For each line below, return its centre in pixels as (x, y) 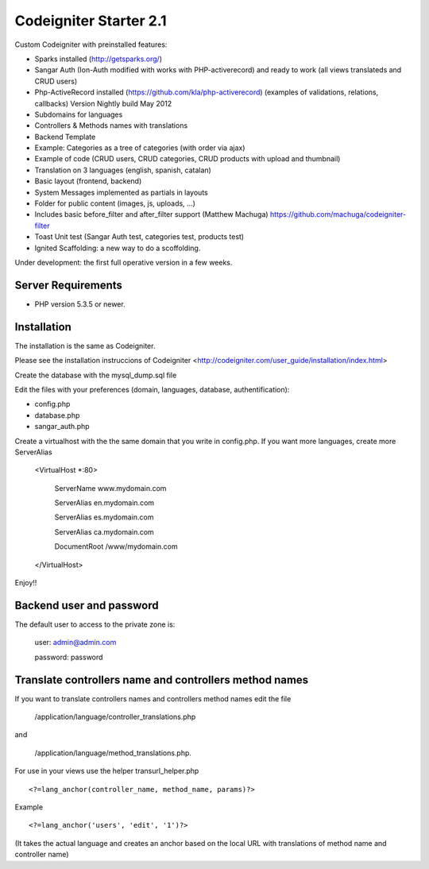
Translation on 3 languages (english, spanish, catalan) (123, 170)
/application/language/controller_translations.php (115, 717)
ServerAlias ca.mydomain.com (104, 531)
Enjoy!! (26, 583)
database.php (57, 415)
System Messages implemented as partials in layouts (121, 192)
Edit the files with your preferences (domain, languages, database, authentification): (152, 389)
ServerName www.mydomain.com (110, 488)
